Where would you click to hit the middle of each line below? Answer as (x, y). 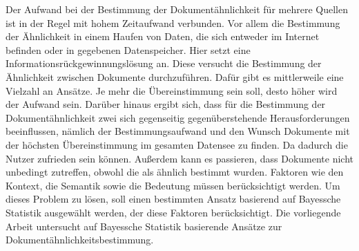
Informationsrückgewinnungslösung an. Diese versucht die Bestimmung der (164, 63)
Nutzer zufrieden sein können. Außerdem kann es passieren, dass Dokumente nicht (180, 158)
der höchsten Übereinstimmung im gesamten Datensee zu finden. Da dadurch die (177, 144)
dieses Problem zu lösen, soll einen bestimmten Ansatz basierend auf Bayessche (173, 199)
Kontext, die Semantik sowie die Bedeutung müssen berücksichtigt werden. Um (173, 185)
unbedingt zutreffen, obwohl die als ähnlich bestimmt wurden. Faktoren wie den (175, 172)
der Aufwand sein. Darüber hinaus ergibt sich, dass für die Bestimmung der (166, 104)
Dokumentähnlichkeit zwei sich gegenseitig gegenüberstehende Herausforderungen (178, 117)
